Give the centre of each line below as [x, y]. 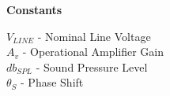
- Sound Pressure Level [92, 66]
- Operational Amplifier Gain [93, 52]
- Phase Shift [52, 82]
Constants [34, 9]
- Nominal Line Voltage [94, 36]
